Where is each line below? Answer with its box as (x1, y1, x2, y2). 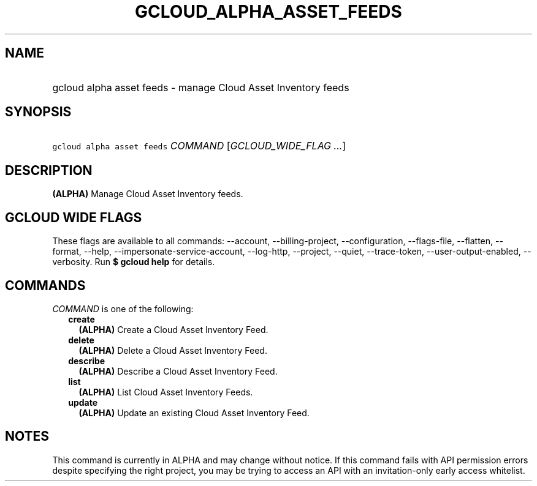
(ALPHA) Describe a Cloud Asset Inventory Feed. (78, 365, 278, 376)
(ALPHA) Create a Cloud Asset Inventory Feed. (78, 324, 268, 335)
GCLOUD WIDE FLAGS (5, 209, 142, 225)
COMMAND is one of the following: (52, 303, 194, 314)
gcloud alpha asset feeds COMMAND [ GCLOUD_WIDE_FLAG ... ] (52, 140, 346, 152)
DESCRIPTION (5, 162, 93, 178)
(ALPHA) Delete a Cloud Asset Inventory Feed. (78, 345, 267, 356)
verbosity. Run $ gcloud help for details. (52, 256, 215, 267)
